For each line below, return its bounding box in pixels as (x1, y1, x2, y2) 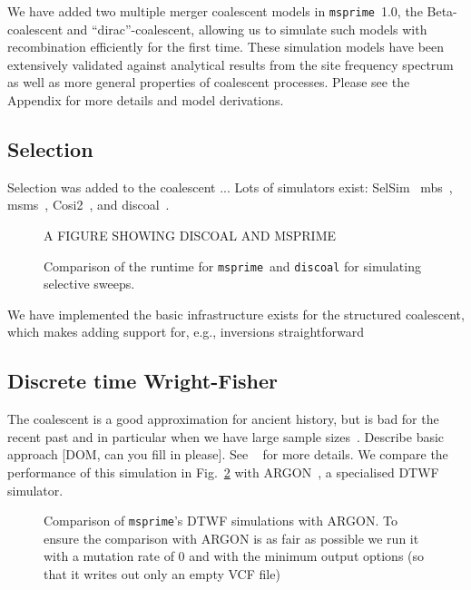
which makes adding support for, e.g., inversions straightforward (7, 322, 365, 341)
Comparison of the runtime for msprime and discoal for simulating (44, 256, 421, 275)
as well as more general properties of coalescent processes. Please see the (7, 73, 410, 92)
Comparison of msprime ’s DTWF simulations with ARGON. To (44, 511, 397, 530)
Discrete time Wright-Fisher (7, 367, 279, 395)
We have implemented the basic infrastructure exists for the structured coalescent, (7, 304, 465, 323)
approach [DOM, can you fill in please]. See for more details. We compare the (7, 445, 448, 464)
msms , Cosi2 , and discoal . (7, 195, 170, 214)
